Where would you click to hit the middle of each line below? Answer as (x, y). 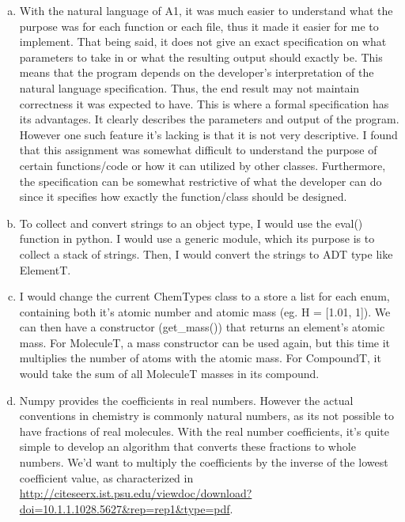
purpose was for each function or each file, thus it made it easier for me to (199, 26)
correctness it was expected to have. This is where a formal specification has (204, 103)
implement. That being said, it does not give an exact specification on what (203, 42)
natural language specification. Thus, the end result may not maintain (189, 87)
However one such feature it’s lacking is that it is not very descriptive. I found (208, 134)
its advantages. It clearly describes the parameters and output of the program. (209, 119)
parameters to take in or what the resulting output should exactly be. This (201, 57)
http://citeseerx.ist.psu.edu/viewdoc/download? (136, 493)
